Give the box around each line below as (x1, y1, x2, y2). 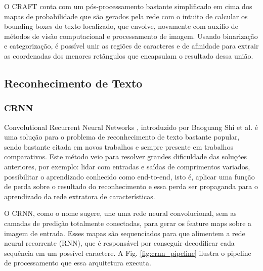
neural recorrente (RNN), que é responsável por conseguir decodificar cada (4, 238, 235, 248)
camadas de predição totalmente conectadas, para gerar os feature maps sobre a (4, 217, 252, 228)
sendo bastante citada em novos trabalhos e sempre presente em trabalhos (4, 141, 233, 152)
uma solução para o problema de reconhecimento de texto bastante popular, (4, 131, 240, 142)
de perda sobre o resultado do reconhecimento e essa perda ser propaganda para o (4, 181, 258, 192)
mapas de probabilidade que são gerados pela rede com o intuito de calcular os (4, 11, 248, 21)
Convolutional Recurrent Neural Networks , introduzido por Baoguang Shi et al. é (4, 121, 258, 132)
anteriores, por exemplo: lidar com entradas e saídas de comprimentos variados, (4, 161, 250, 171)
